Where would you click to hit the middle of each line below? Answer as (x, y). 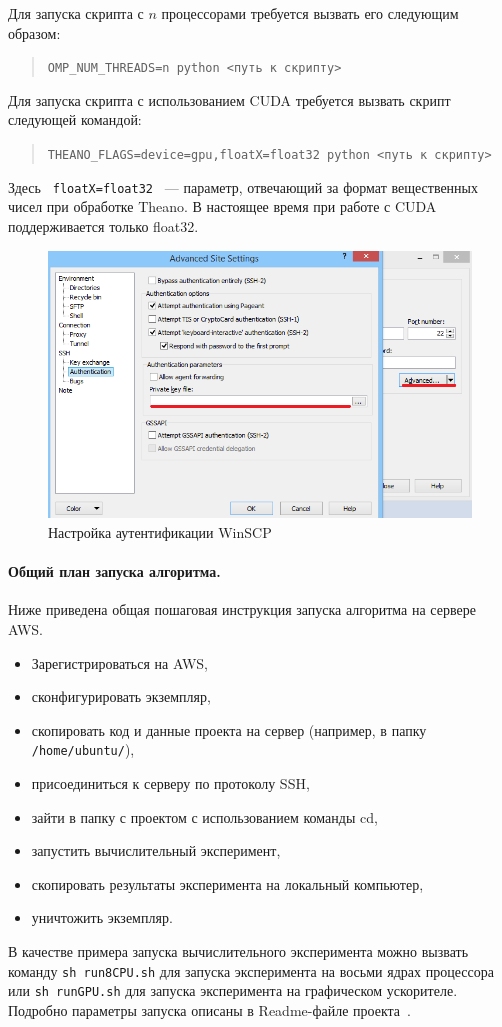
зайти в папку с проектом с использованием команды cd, (204, 816)
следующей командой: (75, 119)
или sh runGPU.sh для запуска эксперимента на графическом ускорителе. (233, 990)
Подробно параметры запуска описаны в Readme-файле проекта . (209, 1009)
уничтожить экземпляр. (102, 917)
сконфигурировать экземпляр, (121, 696)
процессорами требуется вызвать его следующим (310, 13)
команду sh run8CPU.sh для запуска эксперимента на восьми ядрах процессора (251, 970)
